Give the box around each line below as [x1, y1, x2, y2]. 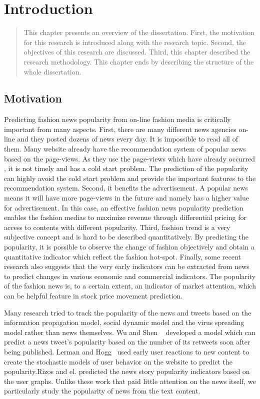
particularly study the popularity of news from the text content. [4, 385, 200, 396]
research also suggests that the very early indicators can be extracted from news [4, 261, 249, 271]
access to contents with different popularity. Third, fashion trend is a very [4, 221, 230, 232]
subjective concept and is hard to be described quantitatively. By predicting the [4, 231, 249, 242]
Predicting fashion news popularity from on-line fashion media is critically [4, 114, 231, 124]
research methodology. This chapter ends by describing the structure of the [23, 56, 254, 66]
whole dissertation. [23, 66, 81, 76]
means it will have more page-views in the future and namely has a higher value [4, 192, 249, 203]
